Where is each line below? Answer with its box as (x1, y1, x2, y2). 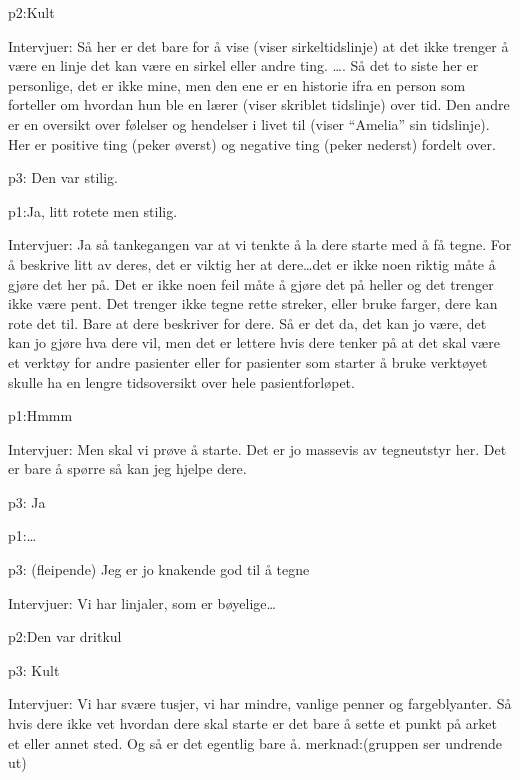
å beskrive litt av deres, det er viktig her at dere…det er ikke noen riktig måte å (8, 253, 496, 274)
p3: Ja (8, 491, 46, 512)
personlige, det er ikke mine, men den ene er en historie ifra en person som (8, 74, 466, 95)
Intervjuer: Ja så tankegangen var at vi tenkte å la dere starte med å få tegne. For (8, 234, 512, 255)
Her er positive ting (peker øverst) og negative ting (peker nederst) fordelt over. (8, 133, 496, 154)
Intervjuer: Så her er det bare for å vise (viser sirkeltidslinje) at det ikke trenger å (8, 35, 509, 56)
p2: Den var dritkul (8, 626, 122, 647)
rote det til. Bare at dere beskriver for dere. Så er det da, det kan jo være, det (8, 312, 487, 333)
